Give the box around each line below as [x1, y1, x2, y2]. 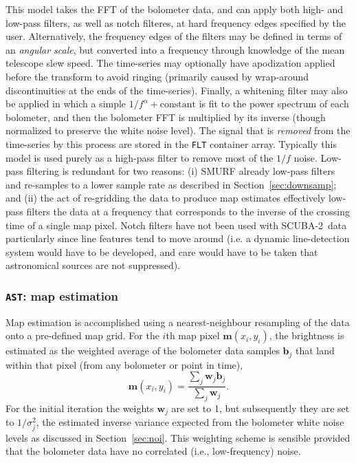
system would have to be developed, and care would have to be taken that [5, 244, 318, 259]
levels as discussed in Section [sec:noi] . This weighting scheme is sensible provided [5, 430, 351, 444]
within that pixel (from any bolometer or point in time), [5, 357, 243, 372]
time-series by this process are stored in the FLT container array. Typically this [5, 136, 337, 151]
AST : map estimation [5, 287, 118, 304]
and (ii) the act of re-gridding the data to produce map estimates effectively [5, 191, 326, 205]
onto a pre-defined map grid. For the [5, 328, 159, 343]
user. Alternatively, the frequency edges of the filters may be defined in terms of [5, 29, 342, 43]
